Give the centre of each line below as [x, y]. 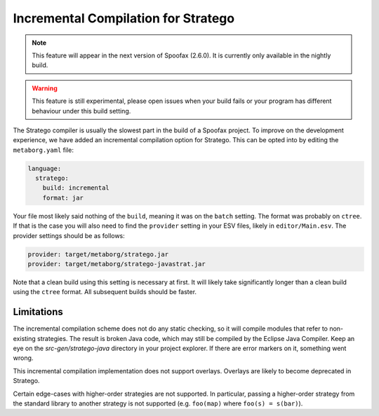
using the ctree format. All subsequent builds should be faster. [105, 292]
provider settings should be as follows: [69, 235]
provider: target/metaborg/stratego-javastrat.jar [117, 264]
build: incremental [76, 188]
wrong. [23, 358]
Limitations [38, 312]
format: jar [63, 197]
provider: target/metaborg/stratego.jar [98, 254]
